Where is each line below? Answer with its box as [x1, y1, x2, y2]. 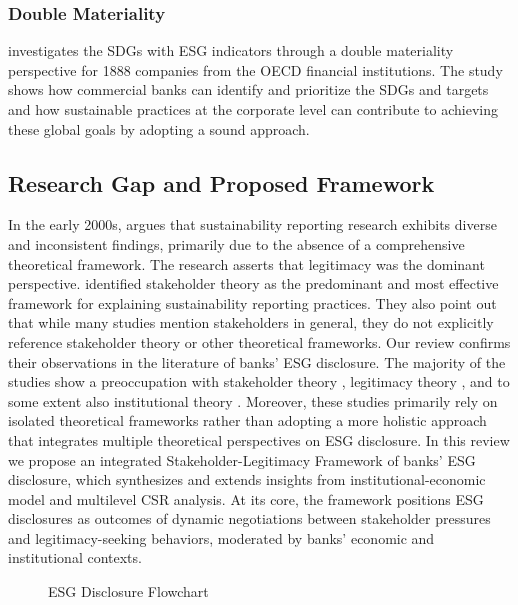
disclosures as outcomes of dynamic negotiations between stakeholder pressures [8, 508, 491, 529]
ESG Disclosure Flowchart [48, 581, 209, 602]
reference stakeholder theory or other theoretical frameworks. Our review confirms [8, 331, 511, 352]
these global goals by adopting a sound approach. [8, 118, 310, 139]
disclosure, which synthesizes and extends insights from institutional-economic [8, 469, 486, 490]
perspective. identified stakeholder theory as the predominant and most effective [8, 273, 499, 294]
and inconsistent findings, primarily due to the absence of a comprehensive [8, 233, 465, 254]
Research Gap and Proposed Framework [8, 167, 435, 198]
